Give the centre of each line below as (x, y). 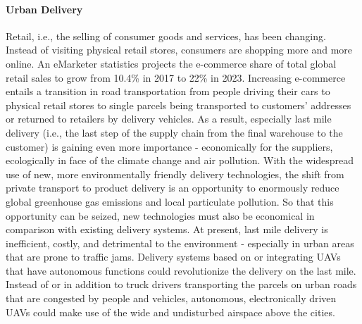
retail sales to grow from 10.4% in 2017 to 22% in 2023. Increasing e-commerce (176, 77)
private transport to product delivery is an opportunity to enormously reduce (173, 188)
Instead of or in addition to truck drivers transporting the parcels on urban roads (181, 284)
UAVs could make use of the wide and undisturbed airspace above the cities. (170, 312)
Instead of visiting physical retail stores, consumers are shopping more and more (179, 50)
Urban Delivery (44, 9)
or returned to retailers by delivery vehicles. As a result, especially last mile (169, 119)
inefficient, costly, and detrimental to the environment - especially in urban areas (180, 243)
